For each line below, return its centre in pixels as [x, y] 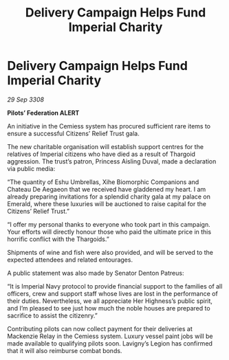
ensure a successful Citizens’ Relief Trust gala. [73, 133]
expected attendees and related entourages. [70, 260]
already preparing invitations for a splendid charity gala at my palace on [109, 196]
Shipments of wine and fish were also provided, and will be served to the [110, 252]
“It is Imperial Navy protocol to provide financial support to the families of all [115, 286]
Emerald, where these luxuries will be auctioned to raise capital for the [107, 203]
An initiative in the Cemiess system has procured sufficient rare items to [109, 126]
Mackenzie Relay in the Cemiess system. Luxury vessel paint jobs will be [110, 336]
